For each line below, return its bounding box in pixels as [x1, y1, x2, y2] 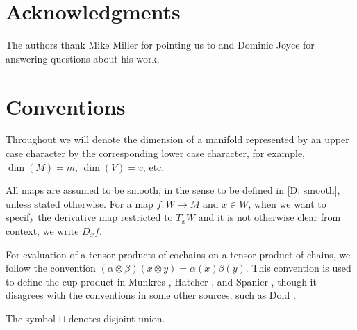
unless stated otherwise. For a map [6, 196, 153, 211]
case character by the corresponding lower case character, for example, [6, 146, 305, 160]
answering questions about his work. [6, 51, 160, 65]
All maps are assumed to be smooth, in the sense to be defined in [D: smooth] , [6, 183, 340, 197]
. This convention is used [245, 261, 351, 275]
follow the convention [6, 261, 96, 275]
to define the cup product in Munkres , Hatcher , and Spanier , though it [6, 274, 317, 288]
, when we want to [248, 196, 326, 211]
